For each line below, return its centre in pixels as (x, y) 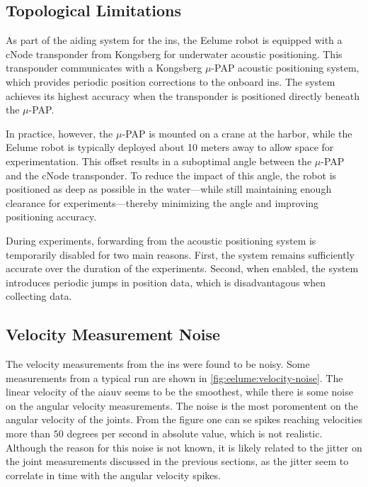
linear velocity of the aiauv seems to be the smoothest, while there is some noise (179, 392)
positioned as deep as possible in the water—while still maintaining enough (169, 189)
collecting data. (39, 296)
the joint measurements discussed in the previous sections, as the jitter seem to (177, 461)
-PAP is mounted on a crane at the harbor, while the (237, 133)
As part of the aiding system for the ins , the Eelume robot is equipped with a (174, 40)
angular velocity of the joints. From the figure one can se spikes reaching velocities (184, 419)
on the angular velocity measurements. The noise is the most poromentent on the (182, 405)
